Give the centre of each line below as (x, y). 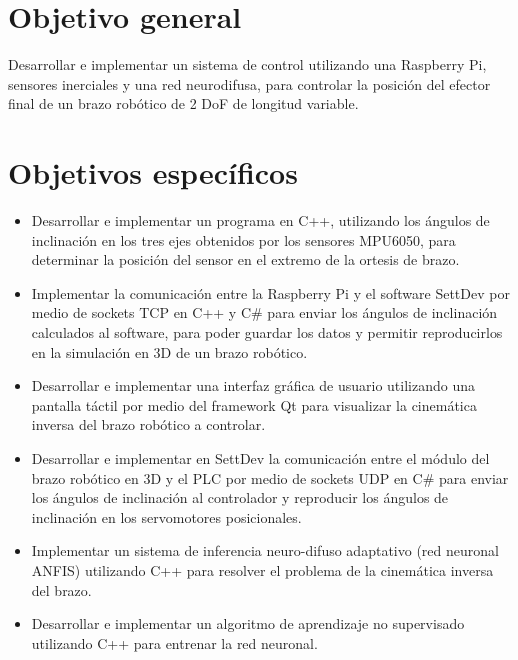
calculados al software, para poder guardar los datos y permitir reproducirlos (267, 332)
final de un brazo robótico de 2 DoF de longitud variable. (183, 103)
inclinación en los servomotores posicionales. (166, 516)
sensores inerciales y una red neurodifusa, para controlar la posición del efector (249, 83)
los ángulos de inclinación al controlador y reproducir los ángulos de (240, 497)
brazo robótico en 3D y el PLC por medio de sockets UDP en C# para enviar (270, 477)
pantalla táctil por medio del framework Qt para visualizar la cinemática (254, 404)
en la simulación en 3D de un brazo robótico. (169, 351)
